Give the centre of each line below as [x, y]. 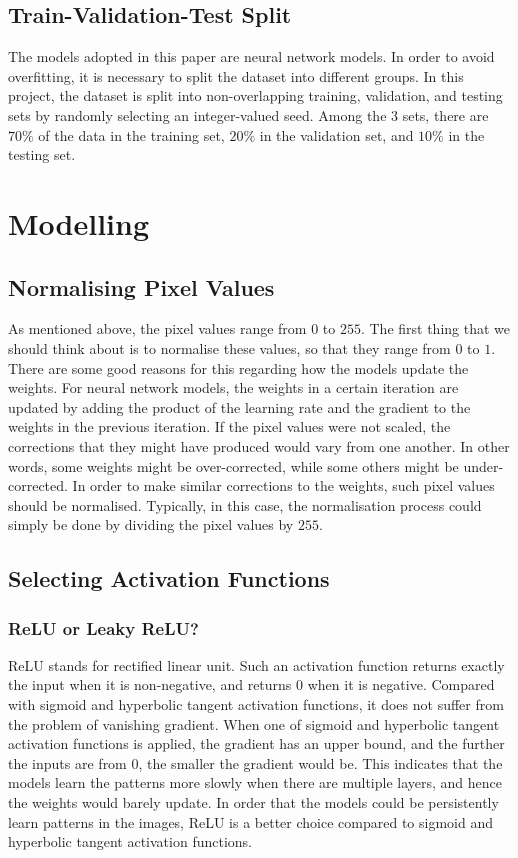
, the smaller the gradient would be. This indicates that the [320, 762]
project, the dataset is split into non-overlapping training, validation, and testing [255, 95]
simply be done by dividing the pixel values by [151, 524]
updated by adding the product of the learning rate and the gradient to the [239, 406]
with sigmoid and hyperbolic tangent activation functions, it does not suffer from [256, 704]
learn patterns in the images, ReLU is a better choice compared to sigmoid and [250, 821]
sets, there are [445, 114]
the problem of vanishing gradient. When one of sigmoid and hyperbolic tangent [254, 723]
